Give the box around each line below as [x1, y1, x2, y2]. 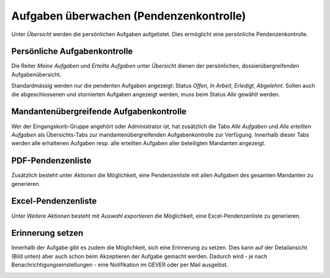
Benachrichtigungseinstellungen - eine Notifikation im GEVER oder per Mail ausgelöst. [11, 261, 229, 268]
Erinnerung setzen [11, 228, 84, 238]
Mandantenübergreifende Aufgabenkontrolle [11, 107, 187, 117]
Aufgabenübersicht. [11, 71, 62, 78]
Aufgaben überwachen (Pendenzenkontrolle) [11, 9, 246, 23]
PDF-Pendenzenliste [11, 155, 92, 166]
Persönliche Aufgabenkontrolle [11, 46, 133, 57]
